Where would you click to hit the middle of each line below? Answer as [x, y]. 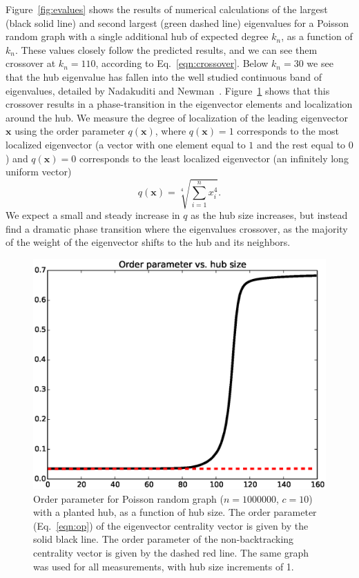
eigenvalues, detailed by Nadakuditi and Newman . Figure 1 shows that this [168, 90]
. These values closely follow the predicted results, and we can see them [166, 49]
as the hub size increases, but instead [269, 215]
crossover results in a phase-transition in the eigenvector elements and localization [179, 104]
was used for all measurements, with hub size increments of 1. [164, 566]
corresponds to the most [288, 131]
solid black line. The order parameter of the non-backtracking [164, 539]
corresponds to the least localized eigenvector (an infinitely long [214, 158]
